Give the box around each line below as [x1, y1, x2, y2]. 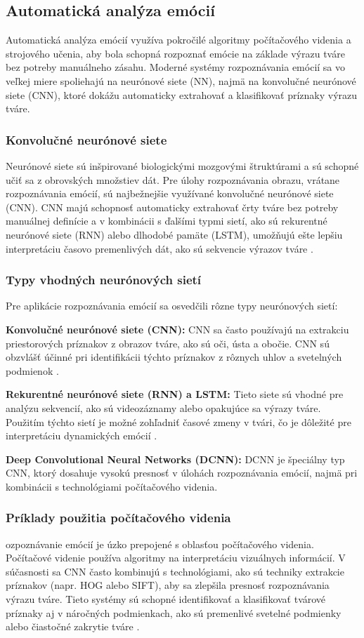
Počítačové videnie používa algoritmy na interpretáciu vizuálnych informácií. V [6, 550, 346, 565]
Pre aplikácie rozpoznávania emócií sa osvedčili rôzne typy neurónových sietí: [6, 298, 338, 313]
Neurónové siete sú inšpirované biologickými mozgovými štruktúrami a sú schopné [6, 158, 359, 173]
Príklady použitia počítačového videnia [6, 509, 231, 526]
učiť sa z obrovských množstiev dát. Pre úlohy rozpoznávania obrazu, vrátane [6, 172, 340, 187]
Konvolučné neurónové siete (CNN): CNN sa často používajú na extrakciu [6, 321, 349, 336]
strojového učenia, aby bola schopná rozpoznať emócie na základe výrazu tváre [6, 46, 345, 60]
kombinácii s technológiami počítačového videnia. [6, 479, 218, 493]
